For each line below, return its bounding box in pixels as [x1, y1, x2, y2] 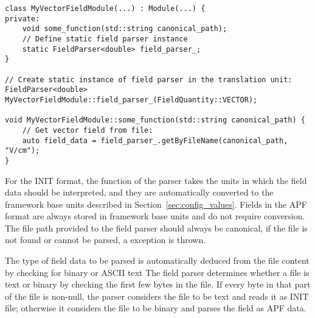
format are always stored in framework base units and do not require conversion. [5, 210, 305, 222]
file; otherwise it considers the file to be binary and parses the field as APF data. [5, 302, 306, 314]
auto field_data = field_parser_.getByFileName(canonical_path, [22, 136, 288, 145]
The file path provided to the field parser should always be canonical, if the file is [5, 221, 308, 234]
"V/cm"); [5, 146, 40, 155]
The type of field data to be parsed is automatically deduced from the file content [5, 254, 310, 267]
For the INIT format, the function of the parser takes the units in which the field [5, 174, 307, 186]
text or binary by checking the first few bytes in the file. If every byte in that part [5, 278, 311, 291]
